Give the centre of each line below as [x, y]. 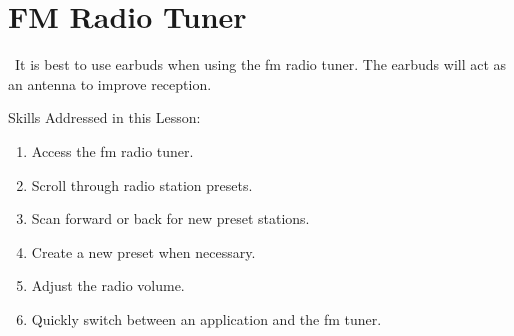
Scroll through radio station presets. [142, 184]
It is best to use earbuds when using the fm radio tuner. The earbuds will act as [260, 64]
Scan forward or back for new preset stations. [170, 218]
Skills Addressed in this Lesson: [104, 117]
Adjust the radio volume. [108, 285]
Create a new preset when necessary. [143, 251]
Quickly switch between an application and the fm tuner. [206, 318]
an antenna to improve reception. [110, 83]
